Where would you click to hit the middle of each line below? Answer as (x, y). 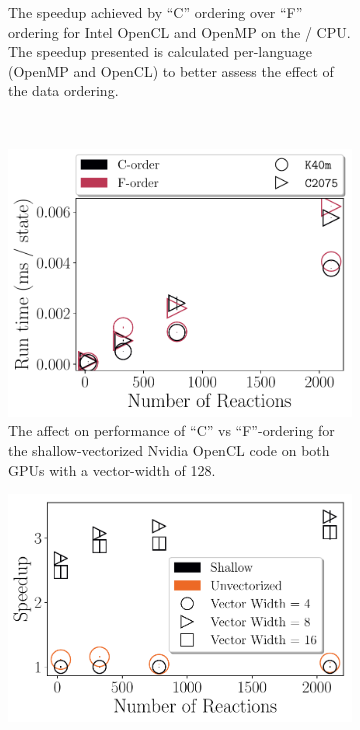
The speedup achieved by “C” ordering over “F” (155, 12)
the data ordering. (63, 90)
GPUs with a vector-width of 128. (112, 469)
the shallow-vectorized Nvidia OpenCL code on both (169, 449)
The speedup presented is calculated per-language (160, 51)
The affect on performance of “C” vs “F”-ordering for (171, 430)
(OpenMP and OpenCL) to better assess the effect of (171, 70)
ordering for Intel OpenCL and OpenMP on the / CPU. (179, 31)
